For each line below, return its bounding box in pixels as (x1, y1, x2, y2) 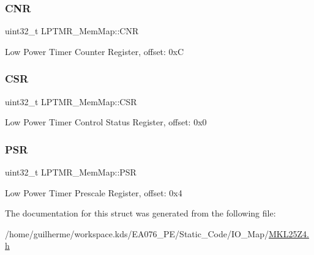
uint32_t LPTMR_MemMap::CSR (5, 95, 137, 108)
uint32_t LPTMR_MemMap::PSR (5, 166, 136, 179)
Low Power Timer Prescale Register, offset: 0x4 (5, 186, 182, 199)
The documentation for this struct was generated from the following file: (5, 207, 276, 220)
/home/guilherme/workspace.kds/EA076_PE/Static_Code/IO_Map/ (5, 227, 269, 240)
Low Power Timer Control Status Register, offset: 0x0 (5, 116, 207, 128)
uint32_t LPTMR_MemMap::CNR (5, 24, 139, 37)
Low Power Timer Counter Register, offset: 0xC (5, 45, 184, 57)
